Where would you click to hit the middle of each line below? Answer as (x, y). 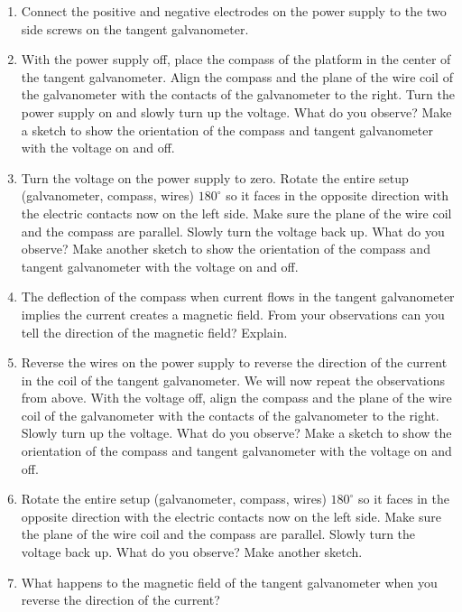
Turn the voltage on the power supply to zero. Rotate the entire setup (215, 177)
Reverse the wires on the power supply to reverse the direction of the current (234, 362)
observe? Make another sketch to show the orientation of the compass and (226, 249)
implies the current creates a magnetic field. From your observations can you (233, 314)
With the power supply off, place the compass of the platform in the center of (236, 59)
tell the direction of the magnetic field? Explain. (154, 332)
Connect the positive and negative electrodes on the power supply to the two (234, 11)
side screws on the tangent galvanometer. (135, 28)
